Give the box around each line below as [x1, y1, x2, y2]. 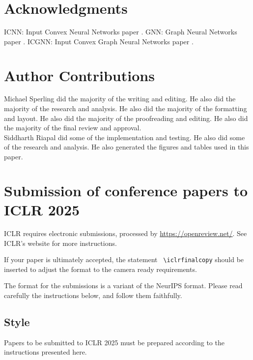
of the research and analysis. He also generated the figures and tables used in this [4, 142, 249, 152]
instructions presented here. [4, 347, 87, 357]
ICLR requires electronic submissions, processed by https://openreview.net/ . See [4, 228, 247, 238]
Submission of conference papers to [4, 180, 248, 200]
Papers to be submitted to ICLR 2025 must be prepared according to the [4, 337, 225, 347]
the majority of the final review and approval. [4, 122, 141, 133]
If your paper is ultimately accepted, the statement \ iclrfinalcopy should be [4, 254, 244, 265]
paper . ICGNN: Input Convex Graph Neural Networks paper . [4, 36, 194, 46]
